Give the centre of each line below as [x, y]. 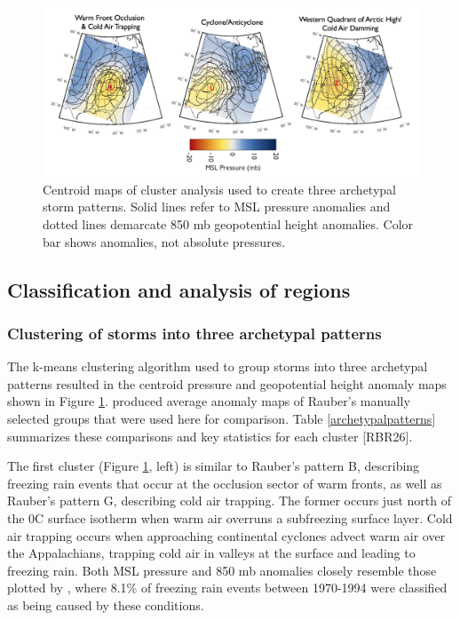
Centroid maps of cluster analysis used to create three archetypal [219, 189]
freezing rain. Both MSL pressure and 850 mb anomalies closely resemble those [222, 570]
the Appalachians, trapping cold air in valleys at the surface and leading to [211, 553]
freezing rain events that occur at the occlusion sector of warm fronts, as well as [225, 483]
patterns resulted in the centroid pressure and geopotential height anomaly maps [227, 383]
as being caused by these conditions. [106, 604]
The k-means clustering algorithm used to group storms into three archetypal [218, 366]
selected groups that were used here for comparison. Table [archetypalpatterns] [222, 419]
